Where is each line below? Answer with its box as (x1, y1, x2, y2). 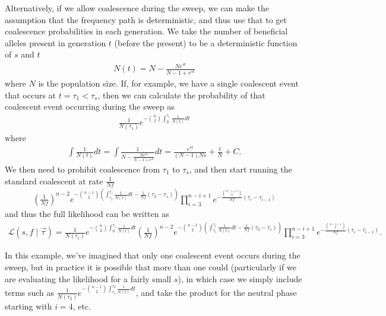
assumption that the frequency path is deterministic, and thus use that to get (5, 13, 287, 25)
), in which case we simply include (178, 272, 302, 285)
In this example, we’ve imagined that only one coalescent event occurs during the (5, 249, 300, 261)
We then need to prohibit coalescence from (5, 163, 160, 175)
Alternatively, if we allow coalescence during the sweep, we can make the (5, 2, 270, 14)
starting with (5, 300, 52, 312)
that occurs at (5, 88, 56, 101)
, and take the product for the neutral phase (135, 286, 297, 298)
